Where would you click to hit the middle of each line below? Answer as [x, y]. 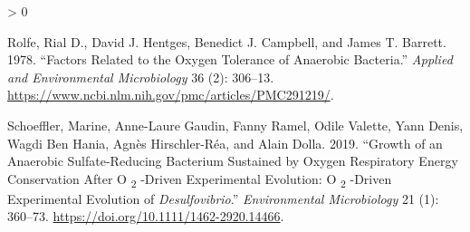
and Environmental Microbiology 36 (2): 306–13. [141, 77]
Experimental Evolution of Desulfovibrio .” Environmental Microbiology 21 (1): [223, 198]
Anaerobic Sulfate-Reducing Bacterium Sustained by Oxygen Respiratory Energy [233, 161]
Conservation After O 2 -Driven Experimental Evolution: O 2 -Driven [200, 179]
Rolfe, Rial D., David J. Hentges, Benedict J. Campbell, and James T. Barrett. [227, 41]
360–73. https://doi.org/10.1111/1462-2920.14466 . [146, 216]
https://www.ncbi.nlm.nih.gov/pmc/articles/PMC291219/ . [171, 95]
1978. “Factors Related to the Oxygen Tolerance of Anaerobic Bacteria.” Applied [230, 59]
